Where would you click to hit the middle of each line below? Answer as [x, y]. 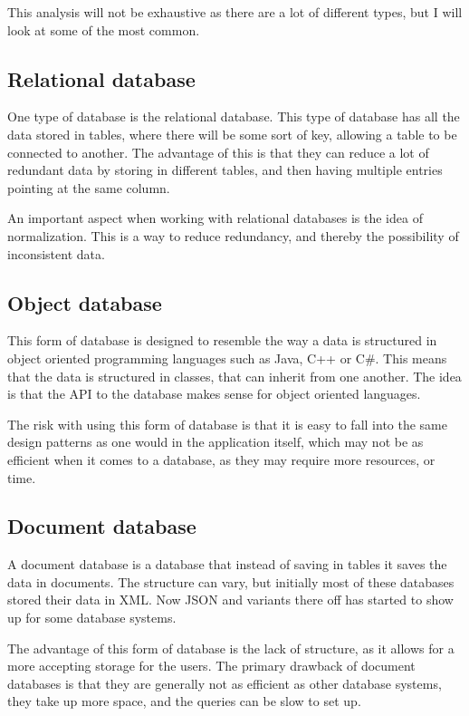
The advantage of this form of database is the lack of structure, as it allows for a [231, 648]
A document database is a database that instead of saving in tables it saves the [227, 564]
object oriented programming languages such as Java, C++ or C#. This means [227, 358]
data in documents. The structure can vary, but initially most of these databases [231, 581]
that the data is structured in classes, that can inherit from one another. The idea [234, 376]
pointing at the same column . [89, 187]
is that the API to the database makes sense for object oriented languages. [214, 394]
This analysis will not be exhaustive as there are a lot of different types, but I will [235, 12]
